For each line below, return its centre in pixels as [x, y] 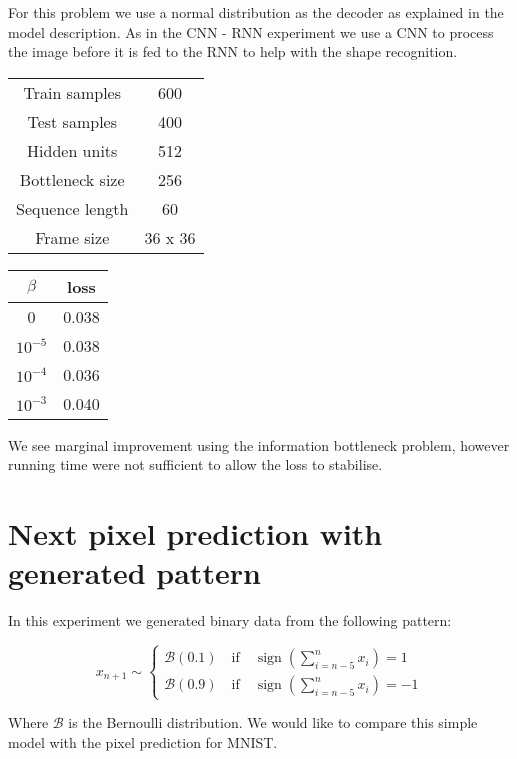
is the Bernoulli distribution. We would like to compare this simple [273, 722]
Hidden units [72, 150]
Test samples [72, 121]
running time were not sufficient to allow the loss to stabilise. [195, 464]
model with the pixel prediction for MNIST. [143, 742]
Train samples [72, 92]
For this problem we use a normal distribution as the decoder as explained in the [256, 12]
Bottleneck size [72, 179]
